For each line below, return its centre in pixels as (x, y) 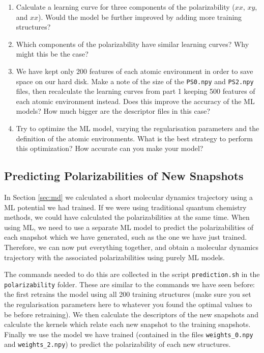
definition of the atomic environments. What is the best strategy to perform (134, 138)
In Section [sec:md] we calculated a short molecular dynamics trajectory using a (128, 197)
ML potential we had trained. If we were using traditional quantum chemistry (125, 207)
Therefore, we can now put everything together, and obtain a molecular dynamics (131, 247)
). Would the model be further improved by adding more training (140, 17)
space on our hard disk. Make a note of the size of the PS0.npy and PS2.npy (135, 81)
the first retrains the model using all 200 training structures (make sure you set (128, 294)
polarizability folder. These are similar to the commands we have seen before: (130, 284)
